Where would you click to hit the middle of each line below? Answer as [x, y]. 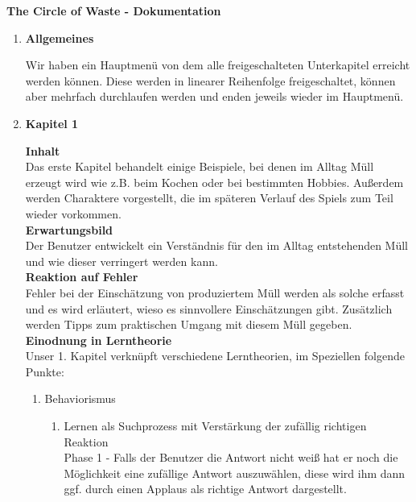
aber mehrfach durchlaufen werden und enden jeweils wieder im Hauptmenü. [214, 96]
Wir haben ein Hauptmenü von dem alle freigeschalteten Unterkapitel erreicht [218, 65]
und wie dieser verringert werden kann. [122, 261]
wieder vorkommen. [73, 213]
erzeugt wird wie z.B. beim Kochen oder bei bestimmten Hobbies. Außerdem [214, 182]
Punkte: [45, 371]
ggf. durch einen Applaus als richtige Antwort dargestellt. [205, 489]
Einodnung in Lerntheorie [99, 340]
